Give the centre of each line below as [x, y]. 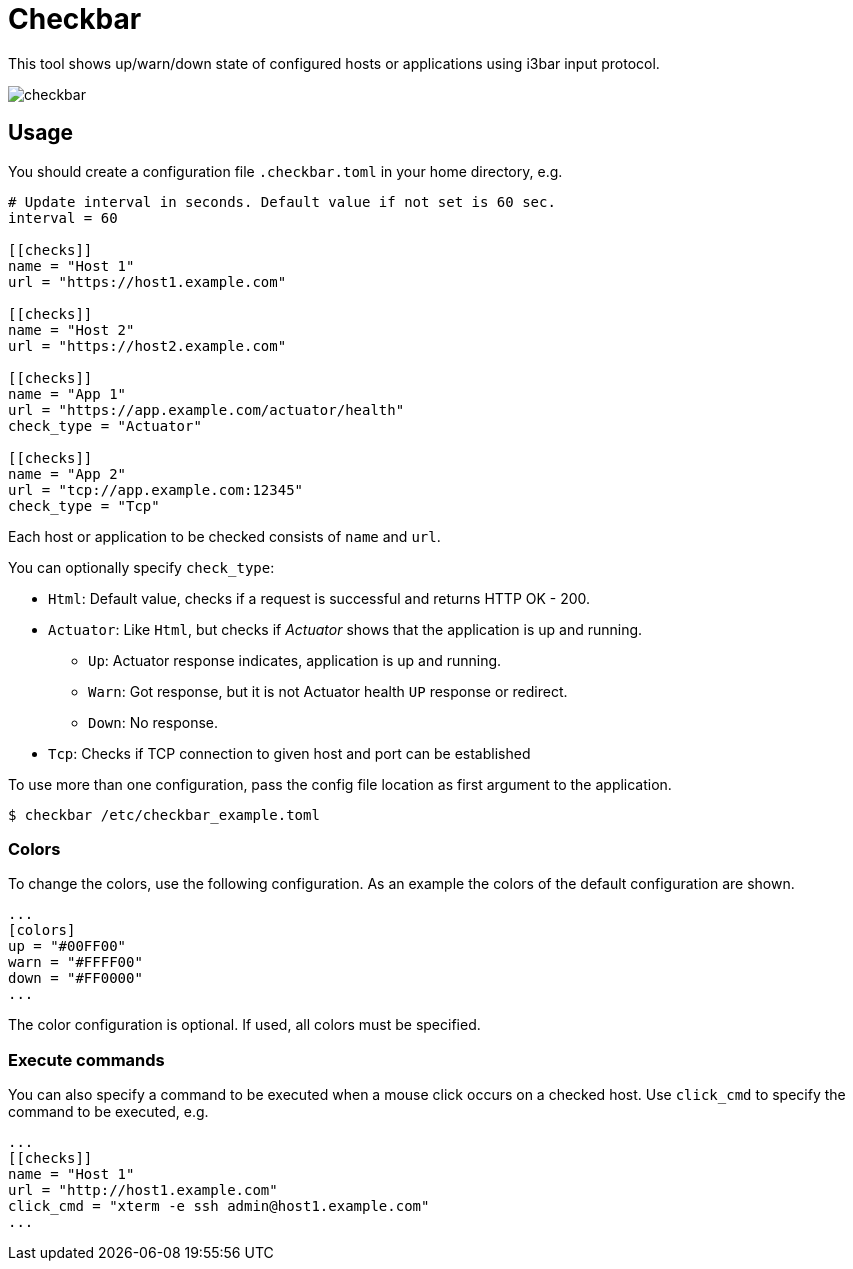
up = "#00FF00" [67, 946]
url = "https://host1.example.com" [147, 281]
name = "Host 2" [71, 329]
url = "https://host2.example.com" [147, 345]
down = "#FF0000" [75, 978]
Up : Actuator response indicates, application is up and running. [295, 660]
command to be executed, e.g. [108, 1112]
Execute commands [86, 1059]
